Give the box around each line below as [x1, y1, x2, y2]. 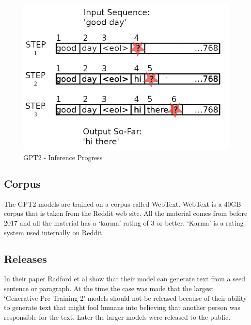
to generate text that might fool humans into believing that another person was [4, 302, 241, 312]
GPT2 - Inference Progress [23, 152, 103, 162]
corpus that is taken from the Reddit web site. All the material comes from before [4, 208, 248, 218]
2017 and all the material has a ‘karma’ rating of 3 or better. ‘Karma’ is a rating [4, 217, 244, 227]
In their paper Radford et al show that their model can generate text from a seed [4, 274, 245, 284]
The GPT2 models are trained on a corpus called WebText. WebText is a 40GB [4, 198, 241, 209]
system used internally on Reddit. [4, 227, 104, 237]
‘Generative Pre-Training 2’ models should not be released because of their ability [4, 292, 247, 303]
